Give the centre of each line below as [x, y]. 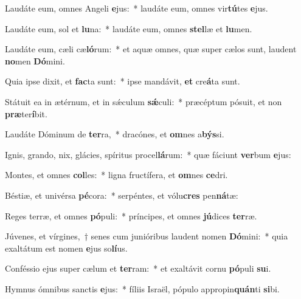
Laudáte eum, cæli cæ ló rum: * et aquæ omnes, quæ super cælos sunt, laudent [151, 49]
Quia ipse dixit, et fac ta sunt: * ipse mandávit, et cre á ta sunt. [123, 81]
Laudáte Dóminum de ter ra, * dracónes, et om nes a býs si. [115, 134]
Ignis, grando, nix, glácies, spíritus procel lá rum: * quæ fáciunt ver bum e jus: [148, 154]
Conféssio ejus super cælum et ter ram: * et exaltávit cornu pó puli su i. [138, 268]
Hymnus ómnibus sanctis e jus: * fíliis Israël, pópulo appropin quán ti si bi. [142, 288]
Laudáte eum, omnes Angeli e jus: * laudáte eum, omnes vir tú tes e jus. [137, 8]
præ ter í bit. [26, 113]
